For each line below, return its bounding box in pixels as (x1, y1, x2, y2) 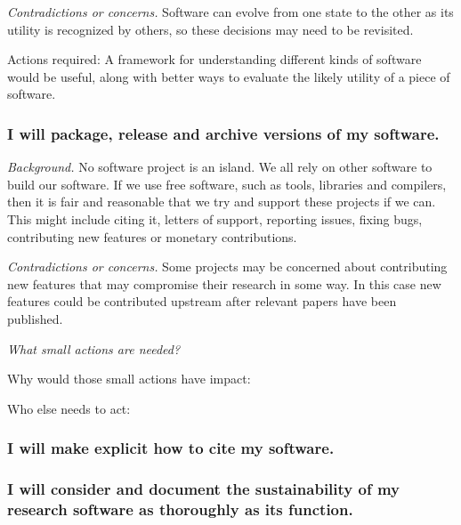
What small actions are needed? (7, 339, 181, 358)
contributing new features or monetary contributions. (7, 227, 297, 246)
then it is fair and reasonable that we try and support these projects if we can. (7, 192, 436, 211)
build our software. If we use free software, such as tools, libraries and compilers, (7, 174, 447, 193)
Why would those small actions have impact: (7, 369, 251, 388)
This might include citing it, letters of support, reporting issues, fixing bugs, (7, 209, 423, 228)
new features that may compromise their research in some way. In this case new (7, 274, 441, 293)
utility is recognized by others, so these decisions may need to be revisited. (7, 20, 414, 38)
